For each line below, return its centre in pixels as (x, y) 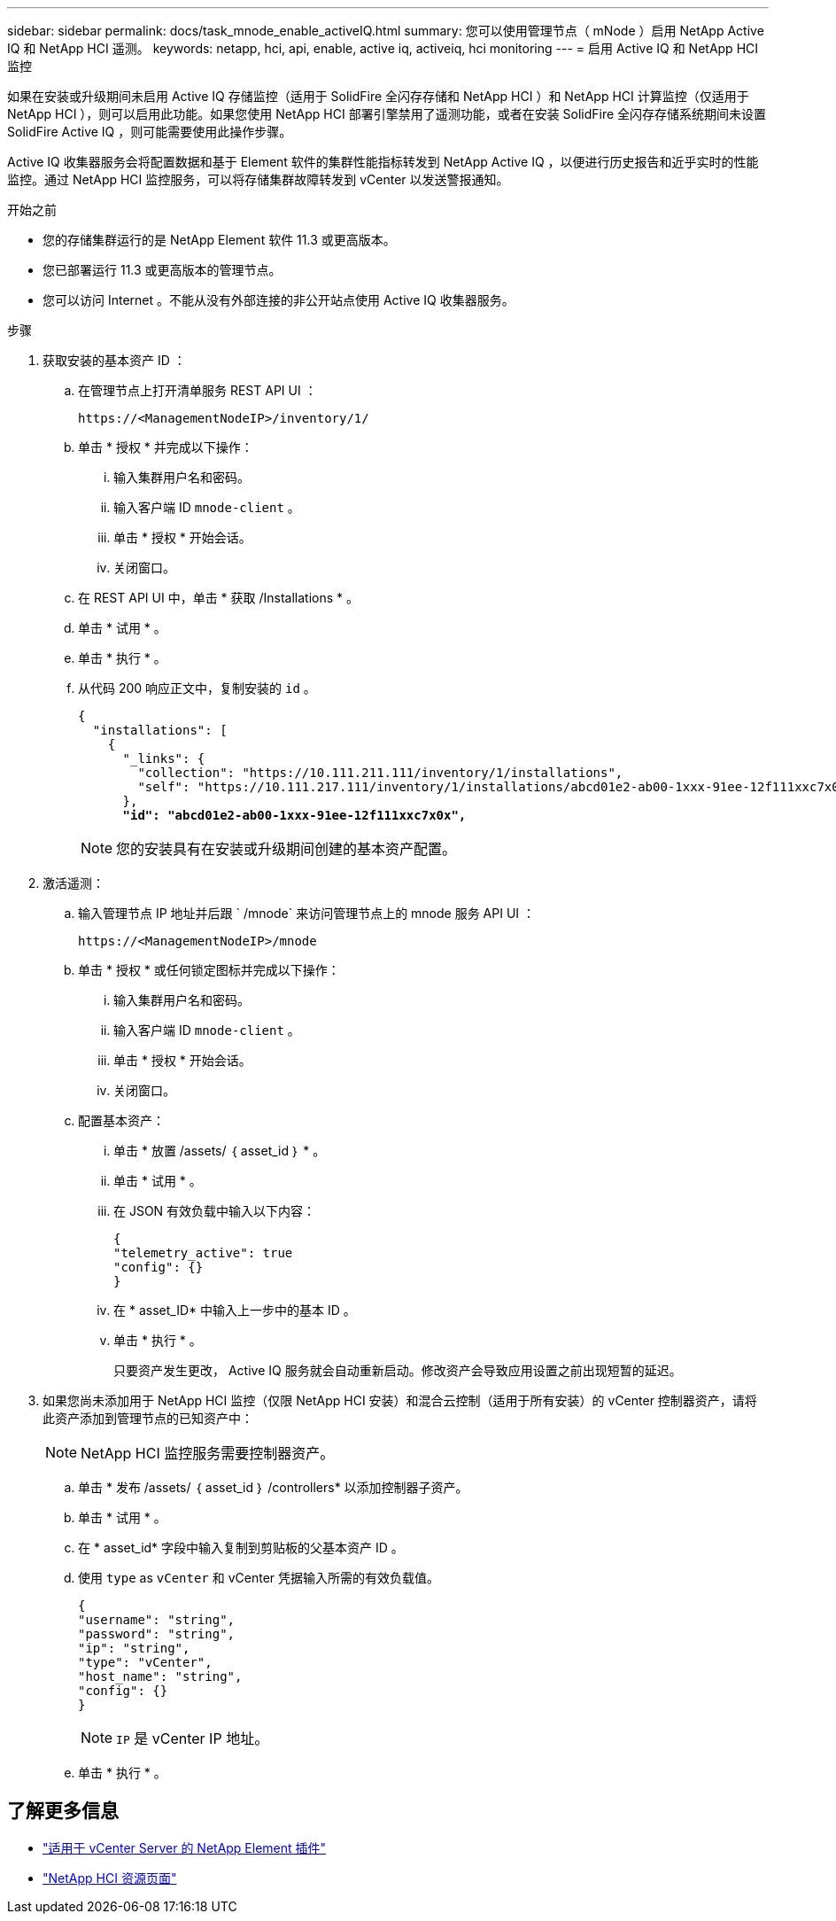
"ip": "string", (134, 1648)
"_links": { (164, 758)
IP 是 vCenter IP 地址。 (193, 1738)
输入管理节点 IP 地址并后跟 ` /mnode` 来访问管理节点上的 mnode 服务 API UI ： (307, 913)
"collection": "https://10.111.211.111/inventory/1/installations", (380, 773)
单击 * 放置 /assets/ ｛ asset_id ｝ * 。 (220, 1151)
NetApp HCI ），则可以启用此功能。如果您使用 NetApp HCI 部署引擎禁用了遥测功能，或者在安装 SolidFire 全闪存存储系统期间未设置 (387, 114)
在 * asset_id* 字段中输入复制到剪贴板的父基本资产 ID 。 (241, 1548)
